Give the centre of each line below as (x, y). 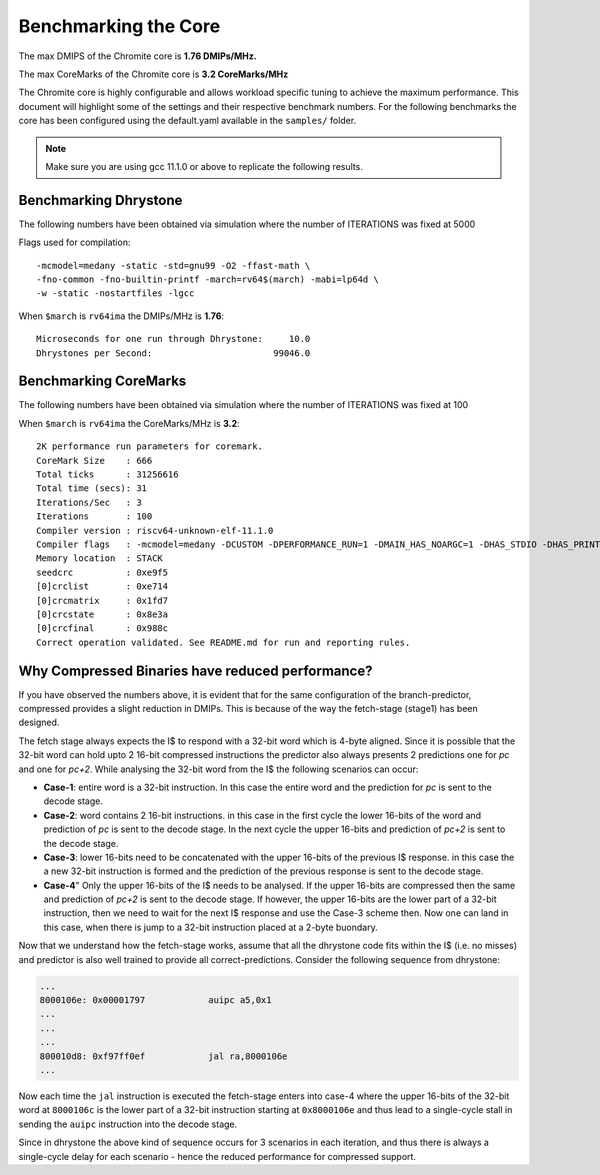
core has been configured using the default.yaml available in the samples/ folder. (187, 121)
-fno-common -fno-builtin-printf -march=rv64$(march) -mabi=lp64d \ (207, 279)
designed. (39, 722)
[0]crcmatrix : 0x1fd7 (102, 600)
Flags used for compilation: (74, 242)
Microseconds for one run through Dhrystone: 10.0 (173, 339)
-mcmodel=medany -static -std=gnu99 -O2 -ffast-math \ (173, 265)
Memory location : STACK (100, 558)
